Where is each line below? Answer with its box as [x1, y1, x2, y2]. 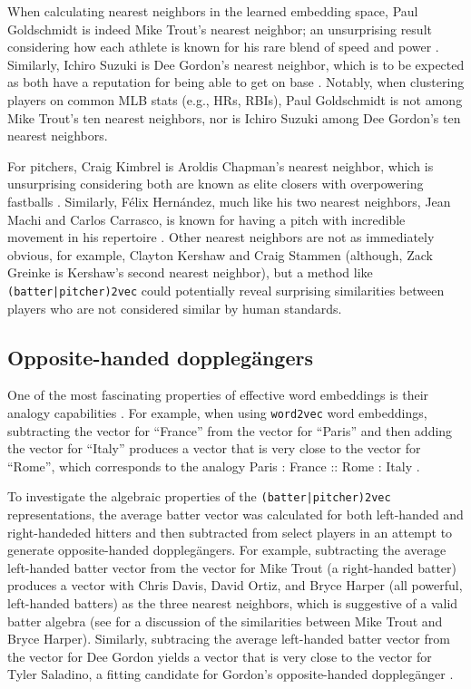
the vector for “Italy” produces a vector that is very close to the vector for [7, 439, 421, 458]
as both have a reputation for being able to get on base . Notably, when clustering [7, 73, 465, 92]
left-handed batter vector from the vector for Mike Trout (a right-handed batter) [7, 558, 457, 577]
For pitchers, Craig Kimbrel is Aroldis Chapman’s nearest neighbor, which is [7, 156, 434, 175]
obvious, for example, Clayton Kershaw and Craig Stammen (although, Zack [7, 245, 433, 264]
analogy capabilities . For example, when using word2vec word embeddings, [7, 403, 427, 422]
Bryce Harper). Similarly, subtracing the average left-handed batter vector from [7, 629, 450, 648]
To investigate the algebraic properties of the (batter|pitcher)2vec [7, 487, 391, 506]
